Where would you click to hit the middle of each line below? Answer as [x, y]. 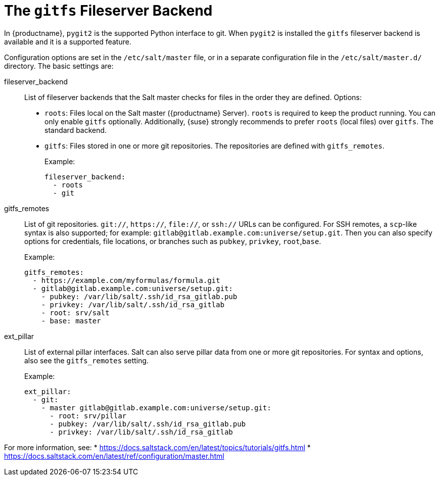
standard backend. [76, 130]
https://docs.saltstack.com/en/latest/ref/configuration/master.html [114, 456]
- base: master [71, 321]
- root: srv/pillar [88, 416]
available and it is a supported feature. [68, 41]
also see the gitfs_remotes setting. [87, 360]
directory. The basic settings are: [59, 66]
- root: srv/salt [75, 313]
